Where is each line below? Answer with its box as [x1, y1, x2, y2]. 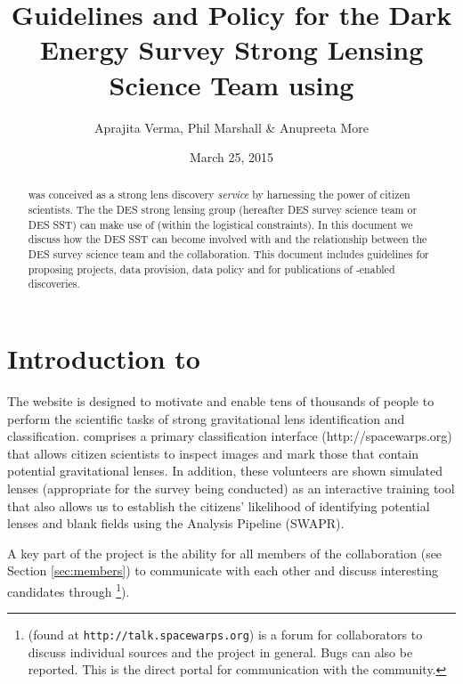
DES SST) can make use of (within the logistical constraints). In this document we [28, 216, 413, 232]
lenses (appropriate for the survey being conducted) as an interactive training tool [7, 478, 455, 497]
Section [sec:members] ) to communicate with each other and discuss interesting [7, 561, 438, 580]
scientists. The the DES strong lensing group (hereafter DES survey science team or [28, 202, 418, 217]
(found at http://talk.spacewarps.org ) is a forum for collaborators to [28, 625, 423, 644]
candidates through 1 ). [7, 579, 130, 600]
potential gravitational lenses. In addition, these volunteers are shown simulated [7, 461, 443, 480]
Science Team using [109, 66, 354, 102]
